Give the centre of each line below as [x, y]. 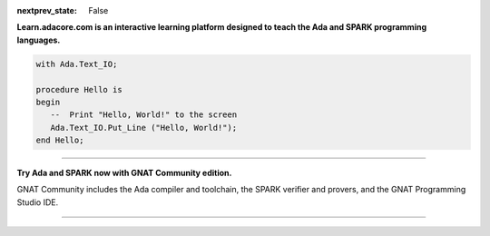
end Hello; [60, 140]
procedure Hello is [79, 89]
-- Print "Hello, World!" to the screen [144, 115]
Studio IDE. [38, 202]
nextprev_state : [47, 10]
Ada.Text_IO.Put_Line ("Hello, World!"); [144, 128]
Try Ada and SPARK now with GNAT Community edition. [124, 173]
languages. [39, 40]
